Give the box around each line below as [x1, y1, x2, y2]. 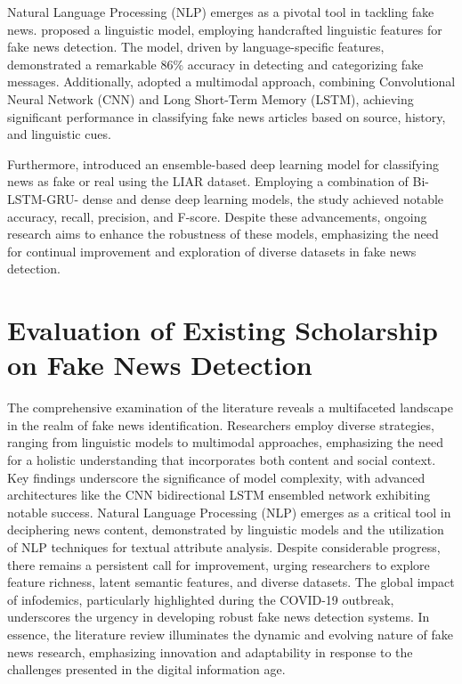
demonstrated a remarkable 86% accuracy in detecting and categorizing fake [7, 54, 424, 73]
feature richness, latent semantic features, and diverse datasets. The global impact [7, 573, 455, 591]
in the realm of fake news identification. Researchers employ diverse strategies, [7, 415, 434, 434]
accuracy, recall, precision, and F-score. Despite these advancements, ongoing [7, 207, 427, 225]
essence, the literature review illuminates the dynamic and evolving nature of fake [7, 624, 453, 643]
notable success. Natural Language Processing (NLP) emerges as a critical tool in [7, 502, 451, 521]
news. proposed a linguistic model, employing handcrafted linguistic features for [7, 20, 442, 38]
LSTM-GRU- [7, 189, 79, 208]
